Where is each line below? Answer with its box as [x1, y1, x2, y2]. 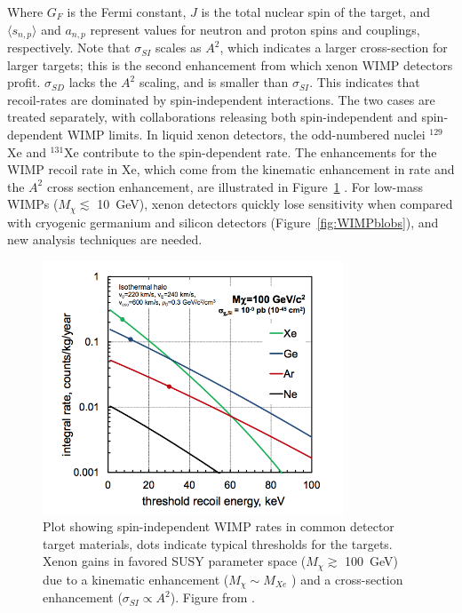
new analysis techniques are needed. [7, 230, 203, 249]
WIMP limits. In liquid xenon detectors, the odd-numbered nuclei [67, 125, 426, 144]
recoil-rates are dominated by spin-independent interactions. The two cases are [7, 90, 435, 108]
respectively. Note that [7, 38, 131, 57]
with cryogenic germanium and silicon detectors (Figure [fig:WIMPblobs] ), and [7, 212, 439, 231]
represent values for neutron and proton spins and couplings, [90, 20, 420, 38]
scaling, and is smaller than [139, 73, 289, 92]
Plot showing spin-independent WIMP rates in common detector [43, 517, 394, 536]
